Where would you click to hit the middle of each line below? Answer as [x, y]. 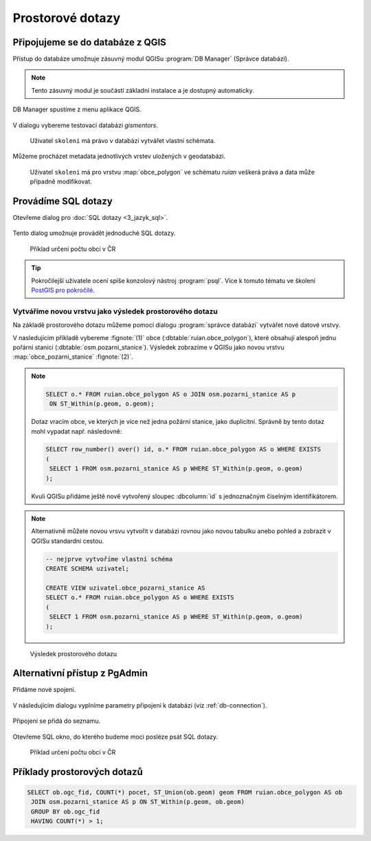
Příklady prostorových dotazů [78, 772]
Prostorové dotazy [67, 18]
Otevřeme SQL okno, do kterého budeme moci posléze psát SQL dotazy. [115, 737]
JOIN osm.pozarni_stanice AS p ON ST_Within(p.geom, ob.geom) [138, 802]
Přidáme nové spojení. [44, 690]
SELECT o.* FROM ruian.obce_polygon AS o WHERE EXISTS [140, 597]
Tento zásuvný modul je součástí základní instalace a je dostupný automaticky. [143, 90]
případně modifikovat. [61, 181]
